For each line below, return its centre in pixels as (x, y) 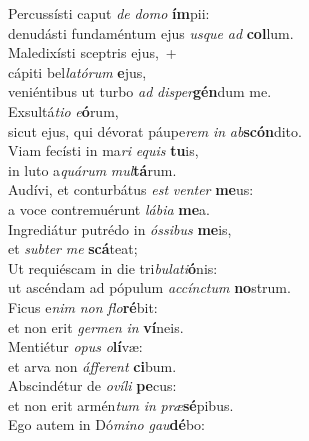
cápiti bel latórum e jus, (77, 71)
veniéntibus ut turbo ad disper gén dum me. (140, 91)
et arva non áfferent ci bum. (92, 365)
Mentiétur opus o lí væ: (75, 346)
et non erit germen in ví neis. (96, 326)
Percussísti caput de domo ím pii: (109, 13)
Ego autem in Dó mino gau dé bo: (106, 424)
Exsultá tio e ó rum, (63, 110)
